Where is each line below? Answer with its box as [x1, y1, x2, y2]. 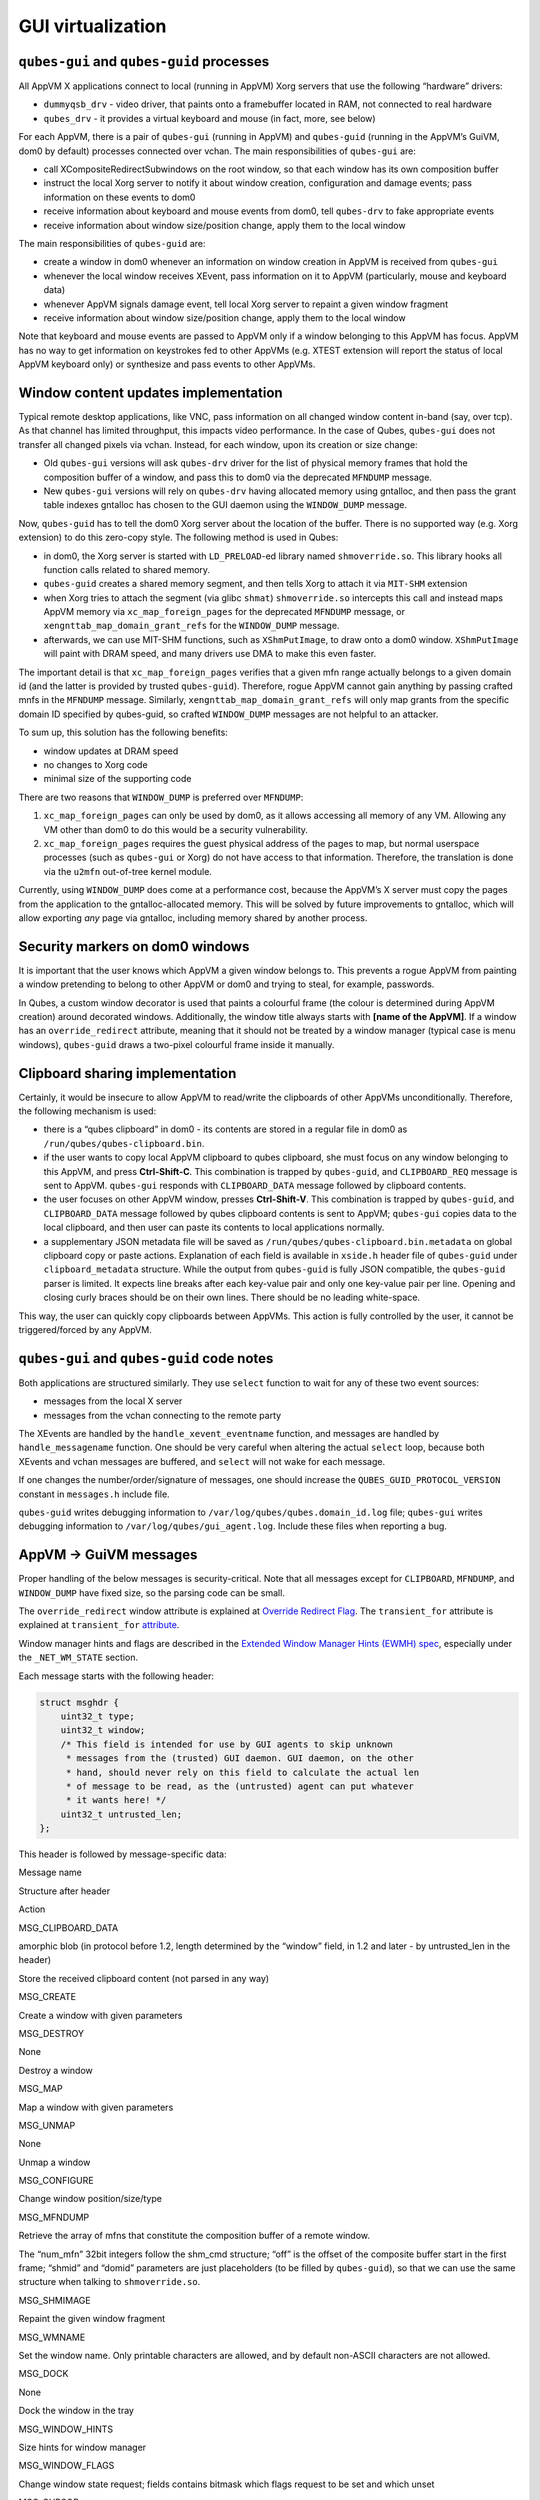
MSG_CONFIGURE [18, 2175, 94, 2187]
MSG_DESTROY [18, 2027, 85, 2039]
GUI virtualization [18, 15, 167, 37]
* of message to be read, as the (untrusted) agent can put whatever [65, 1780, 415, 1792]
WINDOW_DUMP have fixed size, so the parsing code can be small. [18, 1586, 285, 1599]
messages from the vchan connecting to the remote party [43, 1409, 282, 1421]
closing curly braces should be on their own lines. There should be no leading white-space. [43, 1291, 420, 1304]
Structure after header [18, 1885, 110, 1897]
